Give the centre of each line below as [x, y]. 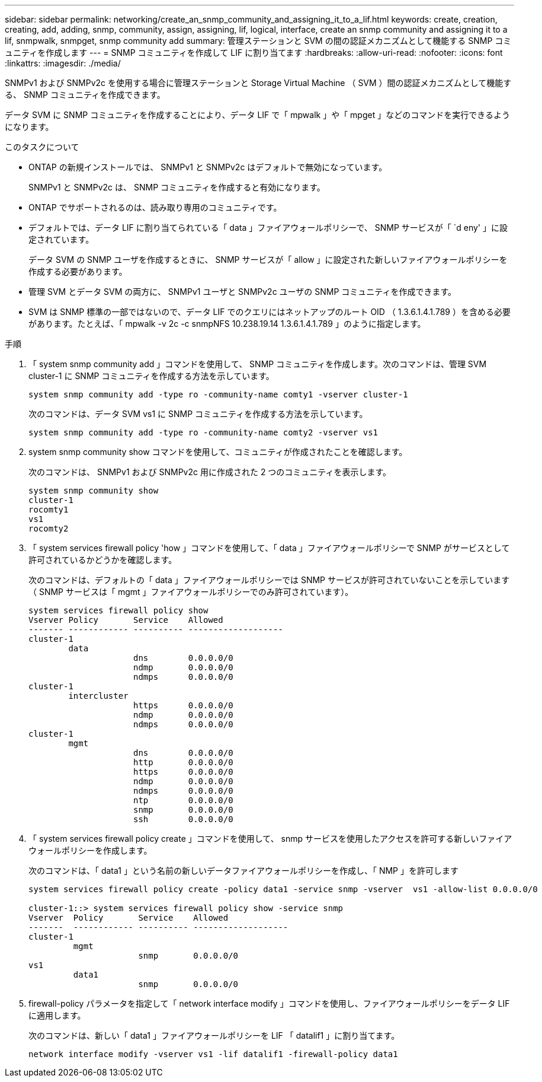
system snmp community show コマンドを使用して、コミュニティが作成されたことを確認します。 [218, 452]
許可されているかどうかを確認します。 [103, 560]
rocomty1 [49, 510]
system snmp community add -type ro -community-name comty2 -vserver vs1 [203, 432]
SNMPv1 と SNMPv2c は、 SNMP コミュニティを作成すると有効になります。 [177, 187]
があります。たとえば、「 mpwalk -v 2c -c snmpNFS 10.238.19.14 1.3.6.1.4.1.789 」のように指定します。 [227, 324]
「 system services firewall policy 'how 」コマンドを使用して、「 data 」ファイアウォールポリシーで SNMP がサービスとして [269, 548]
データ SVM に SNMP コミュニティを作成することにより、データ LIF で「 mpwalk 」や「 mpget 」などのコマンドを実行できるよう [257, 115]
